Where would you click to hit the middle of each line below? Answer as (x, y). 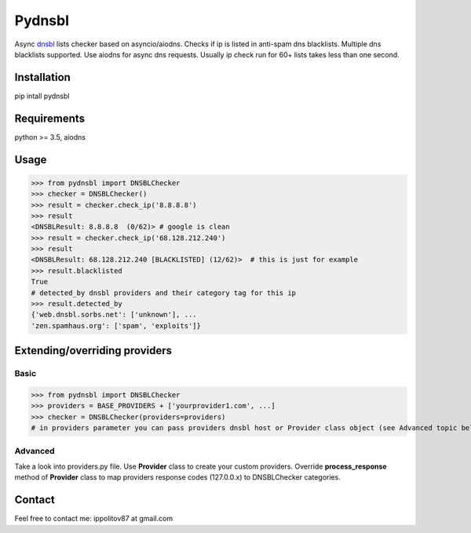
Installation (42, 77)
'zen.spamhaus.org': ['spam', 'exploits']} (116, 325)
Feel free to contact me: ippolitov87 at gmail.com (93, 519)
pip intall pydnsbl (42, 96)
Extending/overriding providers (93, 350)
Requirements (50, 118)
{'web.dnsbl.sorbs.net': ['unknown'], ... (114, 315)
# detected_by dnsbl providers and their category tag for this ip (164, 293)
